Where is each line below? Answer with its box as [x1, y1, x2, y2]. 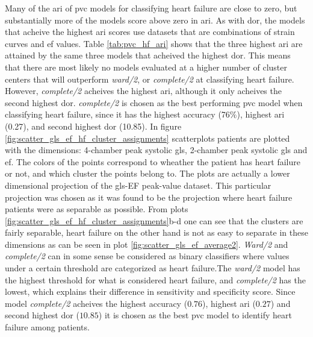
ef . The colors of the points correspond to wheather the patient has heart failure [5, 155, 300, 168]
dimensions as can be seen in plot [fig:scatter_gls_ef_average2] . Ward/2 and [5, 238, 288, 250]
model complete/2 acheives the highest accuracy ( [5, 297, 188, 309]
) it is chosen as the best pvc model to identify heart [98, 309, 292, 321]
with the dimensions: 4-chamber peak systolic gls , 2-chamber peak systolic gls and [5, 143, 308, 156]
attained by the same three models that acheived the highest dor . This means [5, 49, 291, 61]
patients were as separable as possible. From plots [5, 203, 188, 215]
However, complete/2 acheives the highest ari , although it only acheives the [5, 84, 282, 97]
